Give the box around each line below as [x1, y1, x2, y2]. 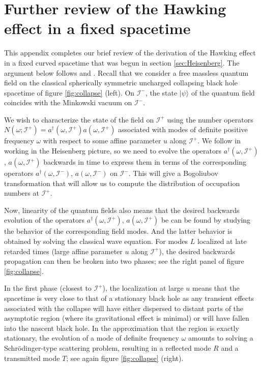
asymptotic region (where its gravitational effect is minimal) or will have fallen [4, 313, 249, 323]
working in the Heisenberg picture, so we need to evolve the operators [4, 145, 221, 156]
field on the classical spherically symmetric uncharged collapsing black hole [4, 77, 238, 88]
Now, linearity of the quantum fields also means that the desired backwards [4, 204, 240, 215]
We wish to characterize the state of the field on [4, 114, 154, 125]
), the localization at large [102, 283, 184, 293]
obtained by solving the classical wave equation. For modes [4, 236, 188, 247]
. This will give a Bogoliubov [128, 168, 218, 178]
